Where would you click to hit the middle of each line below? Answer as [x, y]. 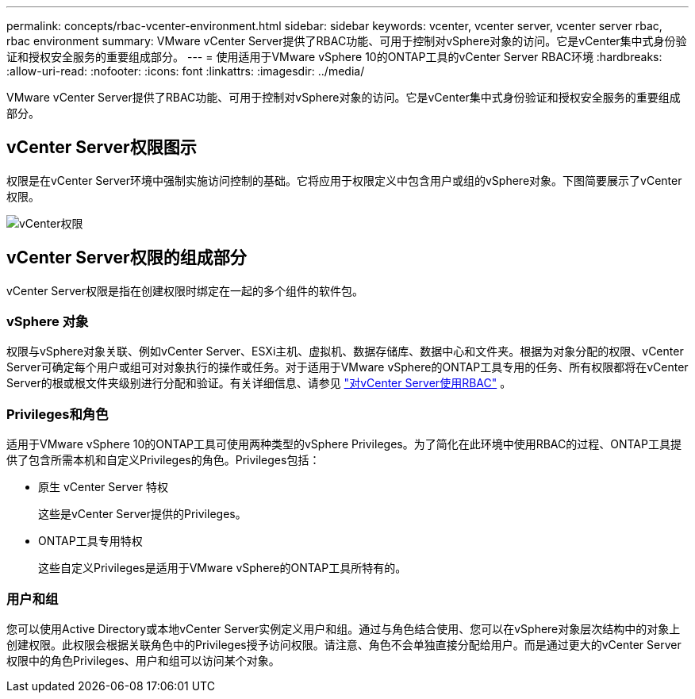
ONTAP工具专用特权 [90, 541]
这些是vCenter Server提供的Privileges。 [142, 514]
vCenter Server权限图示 [102, 148]
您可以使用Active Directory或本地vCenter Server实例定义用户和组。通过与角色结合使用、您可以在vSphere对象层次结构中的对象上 [344, 628]
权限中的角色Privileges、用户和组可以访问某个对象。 [143, 660]
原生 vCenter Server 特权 [103, 487]
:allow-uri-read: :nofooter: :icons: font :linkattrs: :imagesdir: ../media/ [186, 71]
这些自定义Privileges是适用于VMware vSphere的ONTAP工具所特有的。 [223, 568]
